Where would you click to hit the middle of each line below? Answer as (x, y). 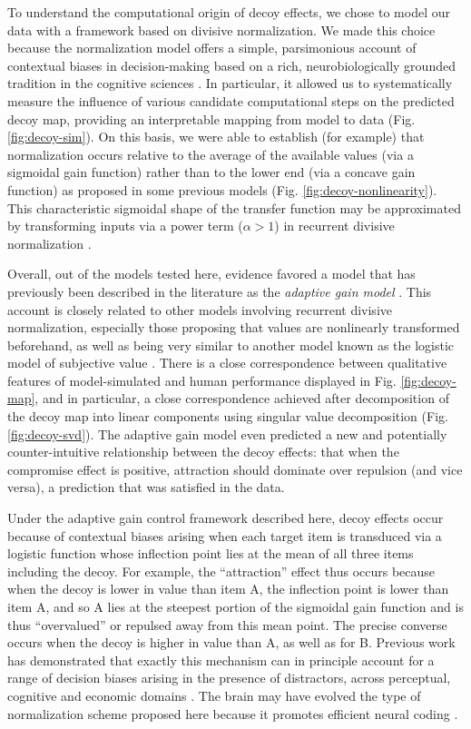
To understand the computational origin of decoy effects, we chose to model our (229, 12)
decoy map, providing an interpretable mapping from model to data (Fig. (211, 118)
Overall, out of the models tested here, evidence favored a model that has (211, 274)
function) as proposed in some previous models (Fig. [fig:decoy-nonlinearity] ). (222, 189)
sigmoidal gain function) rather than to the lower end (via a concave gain (211, 172)
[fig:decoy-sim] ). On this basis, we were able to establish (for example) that (216, 137)
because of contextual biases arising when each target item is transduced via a (225, 535)
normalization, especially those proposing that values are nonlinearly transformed (234, 327)
